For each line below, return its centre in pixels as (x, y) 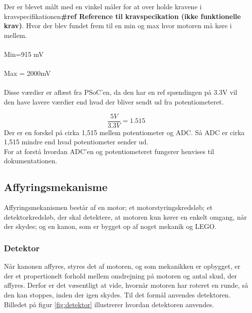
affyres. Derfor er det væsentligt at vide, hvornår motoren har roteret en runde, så (126, 285)
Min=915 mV (24, 54)
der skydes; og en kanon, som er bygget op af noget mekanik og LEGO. (110, 226)
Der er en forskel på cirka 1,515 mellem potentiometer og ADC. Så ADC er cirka (124, 132)
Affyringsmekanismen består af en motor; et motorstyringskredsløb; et (108, 207)
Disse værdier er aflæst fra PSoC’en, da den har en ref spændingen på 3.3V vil (121, 92)
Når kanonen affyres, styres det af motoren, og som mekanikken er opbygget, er (122, 266)
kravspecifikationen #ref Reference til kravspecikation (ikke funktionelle (122, 16)
